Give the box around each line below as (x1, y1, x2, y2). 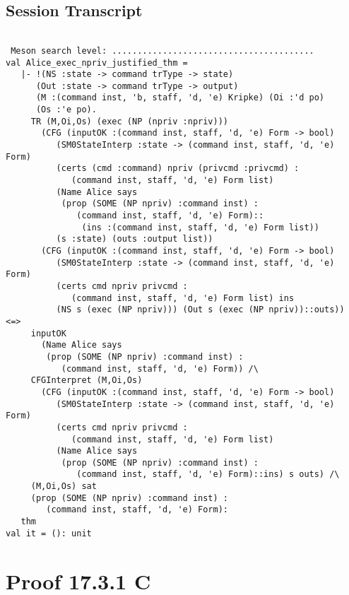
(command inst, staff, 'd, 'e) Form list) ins (71, 293, 295, 303)
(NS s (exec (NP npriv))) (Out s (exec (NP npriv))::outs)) (56, 305, 345, 315)
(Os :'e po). (35, 105, 97, 115)
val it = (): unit (6, 528, 92, 538)
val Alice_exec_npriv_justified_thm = (6, 57, 188, 68)
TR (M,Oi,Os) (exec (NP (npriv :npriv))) (30, 116, 228, 126)
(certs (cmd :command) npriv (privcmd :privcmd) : (56, 163, 300, 174)
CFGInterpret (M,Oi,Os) (30, 375, 143, 386)
